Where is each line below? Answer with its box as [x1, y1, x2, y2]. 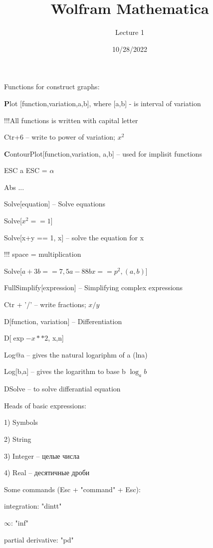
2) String [4, 433, 31, 444]
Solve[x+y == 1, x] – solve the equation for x [4, 232, 144, 242]
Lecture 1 [115, 27, 144, 37]
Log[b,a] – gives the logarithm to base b [4, 366, 126, 376]
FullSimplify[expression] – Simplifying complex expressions [4, 282, 183, 293]
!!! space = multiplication [4, 249, 81, 259]
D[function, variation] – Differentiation [4, 316, 122, 326]
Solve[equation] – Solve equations [4, 198, 106, 209]
